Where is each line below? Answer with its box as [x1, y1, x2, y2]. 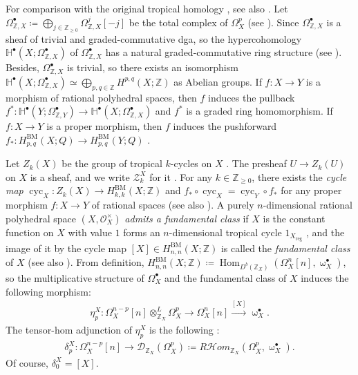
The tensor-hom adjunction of [6, 322, 132, 336]
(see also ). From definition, [28, 255, 144, 269]
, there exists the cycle [252, 169, 347, 184]
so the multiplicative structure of [6, 270, 144, 285]
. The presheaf [226, 156, 287, 171]
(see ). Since [247, 15, 299, 29]
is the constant [263, 211, 326, 225]
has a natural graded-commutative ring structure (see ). [105, 45, 342, 59]
